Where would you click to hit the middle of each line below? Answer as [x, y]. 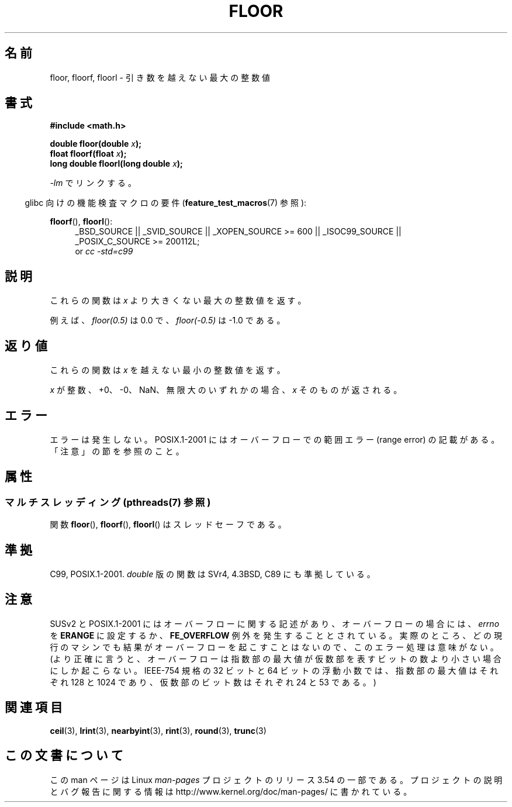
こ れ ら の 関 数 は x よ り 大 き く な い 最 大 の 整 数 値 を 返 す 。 [178, 301]
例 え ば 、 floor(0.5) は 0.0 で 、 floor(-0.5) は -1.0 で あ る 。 [167, 320]
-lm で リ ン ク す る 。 [93, 183]
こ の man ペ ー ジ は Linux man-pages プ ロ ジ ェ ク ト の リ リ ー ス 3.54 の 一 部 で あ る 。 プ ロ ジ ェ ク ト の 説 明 [276, 780]
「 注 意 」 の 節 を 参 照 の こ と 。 [117, 451]
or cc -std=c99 [104, 251]
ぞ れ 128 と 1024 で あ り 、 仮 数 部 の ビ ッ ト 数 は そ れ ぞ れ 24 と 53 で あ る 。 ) [213, 682]
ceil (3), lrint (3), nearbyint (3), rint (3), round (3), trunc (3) [158, 730]
